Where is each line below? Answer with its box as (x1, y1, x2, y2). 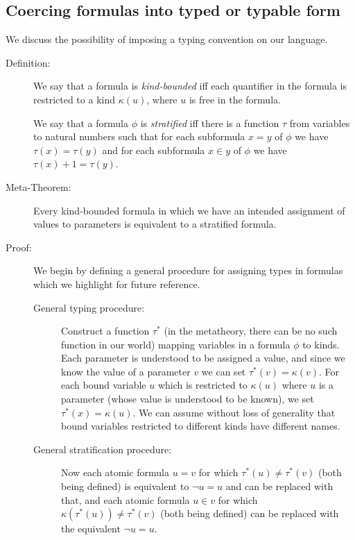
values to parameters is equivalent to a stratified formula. (33, 217, 277, 231)
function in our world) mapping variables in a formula (61, 337, 291, 351)
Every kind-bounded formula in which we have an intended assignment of (33, 203, 345, 217)
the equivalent (61, 521, 121, 536)
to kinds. (302, 337, 340, 351)
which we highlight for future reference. (33, 276, 200, 291)
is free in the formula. (189, 92, 281, 106)
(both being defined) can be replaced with (160, 506, 339, 521)
